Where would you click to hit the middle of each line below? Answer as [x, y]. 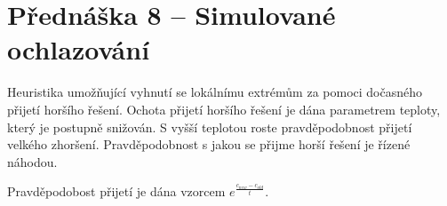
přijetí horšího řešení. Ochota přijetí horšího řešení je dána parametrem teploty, [224, 109]
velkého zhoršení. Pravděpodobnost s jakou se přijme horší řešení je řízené [209, 144]
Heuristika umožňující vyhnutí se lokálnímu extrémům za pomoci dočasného [215, 92]
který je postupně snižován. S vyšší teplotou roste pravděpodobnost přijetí [210, 127]
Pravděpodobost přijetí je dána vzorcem [116, 191]
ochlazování [79, 49]
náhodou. [32, 161]
